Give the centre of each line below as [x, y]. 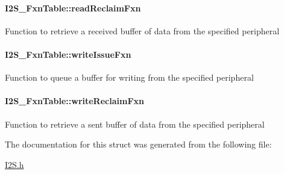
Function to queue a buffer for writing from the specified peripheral [129, 77]
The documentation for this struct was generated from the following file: [138, 144]
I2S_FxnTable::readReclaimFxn [73, 8]
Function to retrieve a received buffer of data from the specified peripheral [142, 30]
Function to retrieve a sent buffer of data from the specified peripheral [135, 124]
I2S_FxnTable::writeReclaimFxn [74, 101]
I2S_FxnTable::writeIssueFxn [68, 54]
